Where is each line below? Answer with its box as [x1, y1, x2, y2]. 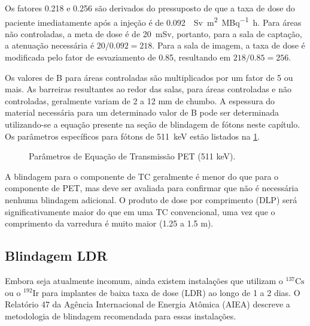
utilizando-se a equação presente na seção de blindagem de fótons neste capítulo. [5, 118, 300, 130]
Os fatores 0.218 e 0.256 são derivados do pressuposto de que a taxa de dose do [5, 2, 295, 14]
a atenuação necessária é [5, 39, 95, 52]
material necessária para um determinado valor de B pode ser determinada [5, 106, 279, 119]
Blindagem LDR [5, 246, 108, 265]
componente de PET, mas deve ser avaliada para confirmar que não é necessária [5, 182, 299, 194]
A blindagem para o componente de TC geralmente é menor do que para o [5, 170, 279, 182]
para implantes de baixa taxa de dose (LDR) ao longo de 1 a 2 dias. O [41, 286, 300, 298]
